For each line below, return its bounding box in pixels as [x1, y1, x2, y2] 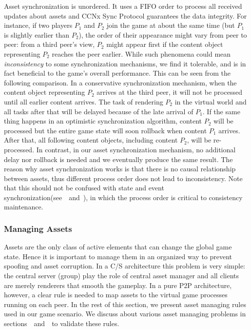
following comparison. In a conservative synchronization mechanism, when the [4, 77, 237, 87]
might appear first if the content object [106, 39, 223, 49]
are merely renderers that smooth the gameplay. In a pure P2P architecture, [4, 280, 232, 290]
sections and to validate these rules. [4, 318, 119, 329]
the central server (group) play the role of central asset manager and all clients [4, 270, 239, 281]
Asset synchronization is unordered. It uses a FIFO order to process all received [4, 1, 242, 11]
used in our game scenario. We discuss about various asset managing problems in [4, 309, 246, 319]
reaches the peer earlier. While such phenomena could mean [52, 48, 231, 59]
